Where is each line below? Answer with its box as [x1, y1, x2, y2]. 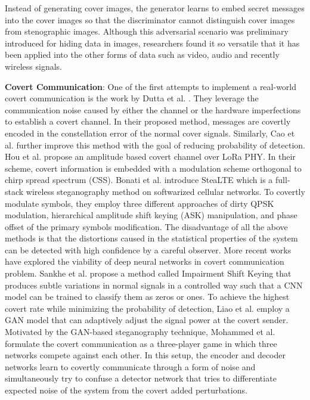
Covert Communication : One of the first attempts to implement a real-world [5, 80, 297, 92]
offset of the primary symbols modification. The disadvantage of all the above [5, 220, 288, 232]
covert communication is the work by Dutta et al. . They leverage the [5, 92, 259, 104]
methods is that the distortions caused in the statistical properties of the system [5, 232, 298, 244]
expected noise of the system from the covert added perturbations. [5, 384, 247, 396]
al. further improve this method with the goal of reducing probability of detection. [5, 138, 305, 151]
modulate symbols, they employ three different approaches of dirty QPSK [5, 197, 274, 209]
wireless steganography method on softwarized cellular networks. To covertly [26, 185, 305, 197]
